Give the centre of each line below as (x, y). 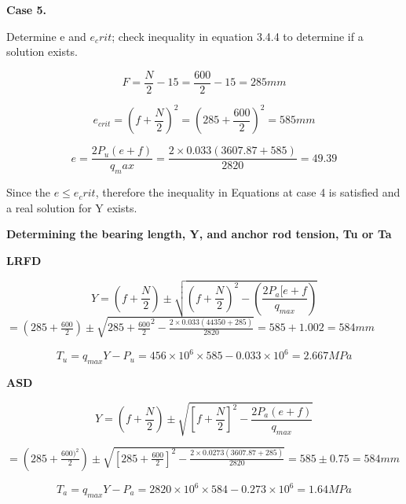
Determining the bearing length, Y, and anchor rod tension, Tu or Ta (199, 234)
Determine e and (46, 36)
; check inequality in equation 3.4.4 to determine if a (238, 36)
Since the (28, 192)
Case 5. (27, 9)
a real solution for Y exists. (72, 207)
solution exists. (42, 52)
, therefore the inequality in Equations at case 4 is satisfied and (248, 192)
